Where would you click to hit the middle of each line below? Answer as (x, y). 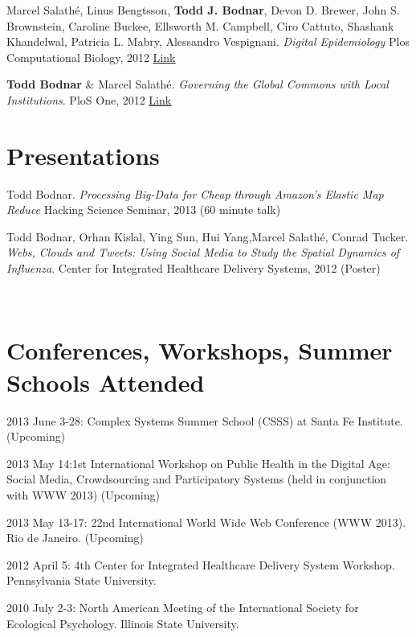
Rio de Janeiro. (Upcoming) (75, 538)
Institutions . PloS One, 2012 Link (89, 99)
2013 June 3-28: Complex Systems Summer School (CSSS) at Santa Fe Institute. (205, 420)
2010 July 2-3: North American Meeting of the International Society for (183, 607)
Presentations (83, 155)
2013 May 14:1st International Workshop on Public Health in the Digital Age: (198, 463)
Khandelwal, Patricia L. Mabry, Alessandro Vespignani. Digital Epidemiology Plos (208, 41)
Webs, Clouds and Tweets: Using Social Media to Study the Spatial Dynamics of (203, 252)
